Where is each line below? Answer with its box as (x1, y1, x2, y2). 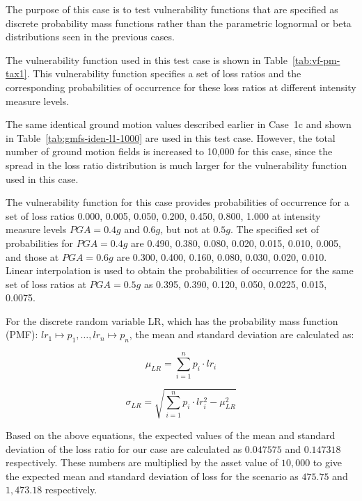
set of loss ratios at (6, 276, 86, 291)
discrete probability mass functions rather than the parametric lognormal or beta (6, 15, 352, 30)
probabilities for (6, 235, 74, 250)
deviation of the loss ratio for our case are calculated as (6, 441, 242, 456)
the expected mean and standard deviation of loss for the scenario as (6, 468, 299, 483)
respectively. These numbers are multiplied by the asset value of (6, 455, 278, 470)
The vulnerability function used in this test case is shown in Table (6, 52, 288, 67)
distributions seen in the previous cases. (6, 29, 175, 44)
